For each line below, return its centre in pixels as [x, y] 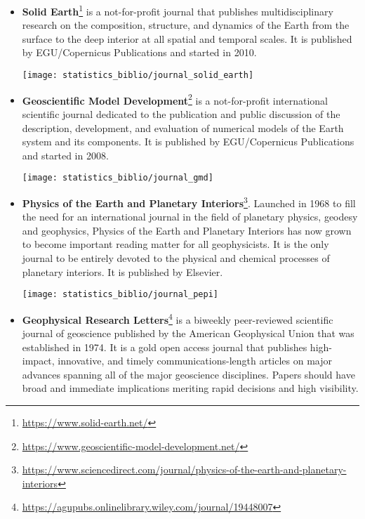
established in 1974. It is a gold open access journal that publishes [165, 347]
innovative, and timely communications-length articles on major [195, 361]
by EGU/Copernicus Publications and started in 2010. [139, 52]
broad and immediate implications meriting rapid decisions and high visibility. [190, 388]
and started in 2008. [65, 155]
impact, [38, 361]
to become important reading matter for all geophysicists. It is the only [175, 244]
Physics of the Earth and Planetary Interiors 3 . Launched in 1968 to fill [189, 202]
